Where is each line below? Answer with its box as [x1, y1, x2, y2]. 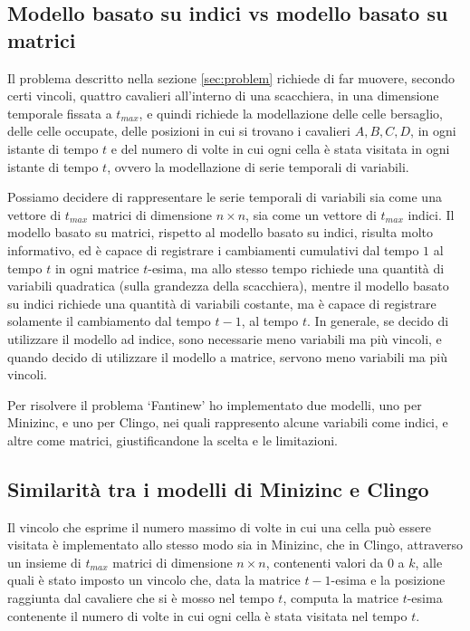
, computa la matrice [283, 588, 398, 607]
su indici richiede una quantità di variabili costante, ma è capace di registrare [7, 293, 436, 312]
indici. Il [408, 205, 455, 224]
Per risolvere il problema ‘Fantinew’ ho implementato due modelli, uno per [7, 395, 422, 414]
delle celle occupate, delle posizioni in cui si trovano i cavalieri [7, 121, 350, 140]
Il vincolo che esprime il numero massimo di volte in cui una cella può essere [7, 517, 431, 536]
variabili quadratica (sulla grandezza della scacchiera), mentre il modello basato [7, 276, 449, 295]
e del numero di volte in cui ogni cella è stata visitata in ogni [110, 139, 450, 158]
